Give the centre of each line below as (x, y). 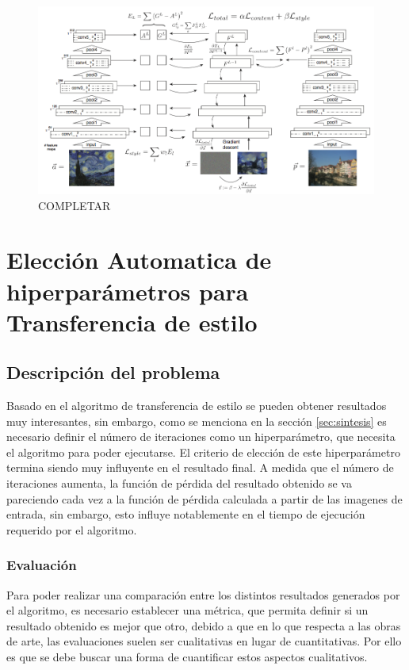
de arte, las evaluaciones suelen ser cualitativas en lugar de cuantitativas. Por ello (204, 641)
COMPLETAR (75, 205)
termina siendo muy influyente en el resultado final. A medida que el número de (200, 467)
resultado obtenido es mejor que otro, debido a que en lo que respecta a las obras (204, 625)
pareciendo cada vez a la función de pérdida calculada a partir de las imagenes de (204, 498)
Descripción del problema (113, 372)
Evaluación (42, 565)
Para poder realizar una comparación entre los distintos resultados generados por (203, 594)
